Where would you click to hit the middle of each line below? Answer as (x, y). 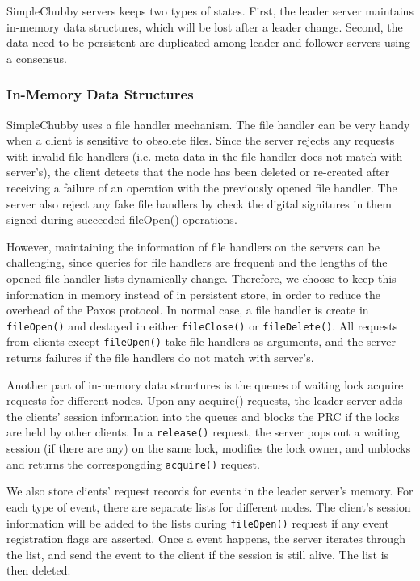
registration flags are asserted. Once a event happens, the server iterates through (206, 539)
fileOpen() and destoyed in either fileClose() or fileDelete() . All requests (202, 325)
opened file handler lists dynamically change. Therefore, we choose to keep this (202, 278)
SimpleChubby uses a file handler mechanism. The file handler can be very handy (208, 124)
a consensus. (37, 58)
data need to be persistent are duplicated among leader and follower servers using (208, 42)
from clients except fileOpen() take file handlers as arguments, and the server (202, 341)
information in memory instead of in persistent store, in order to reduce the (193, 294)
